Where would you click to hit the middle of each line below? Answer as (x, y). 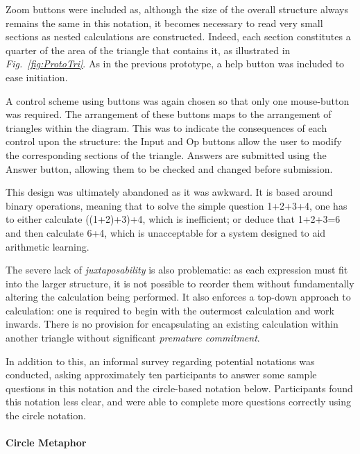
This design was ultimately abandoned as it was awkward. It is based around (169, 192)
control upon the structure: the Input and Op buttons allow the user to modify (174, 141)
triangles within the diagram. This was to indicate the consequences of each (166, 127)
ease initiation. (37, 77)
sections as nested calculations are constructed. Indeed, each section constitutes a (178, 36)
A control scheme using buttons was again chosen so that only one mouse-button (178, 100)
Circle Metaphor (46, 443)
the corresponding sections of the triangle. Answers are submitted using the (166, 154)
